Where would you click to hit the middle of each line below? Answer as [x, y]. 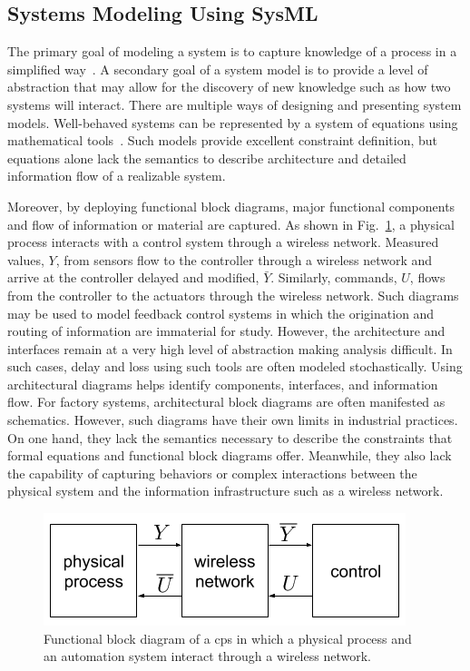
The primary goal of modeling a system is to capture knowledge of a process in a [232, 51]
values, [26, 259]
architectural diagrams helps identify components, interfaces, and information [223, 384]
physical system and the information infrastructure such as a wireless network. [225, 491]
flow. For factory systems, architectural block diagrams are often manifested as [226, 402]
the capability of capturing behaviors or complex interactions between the [212, 473]
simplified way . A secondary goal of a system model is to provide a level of [218, 69]
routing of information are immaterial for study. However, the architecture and [226, 331]
